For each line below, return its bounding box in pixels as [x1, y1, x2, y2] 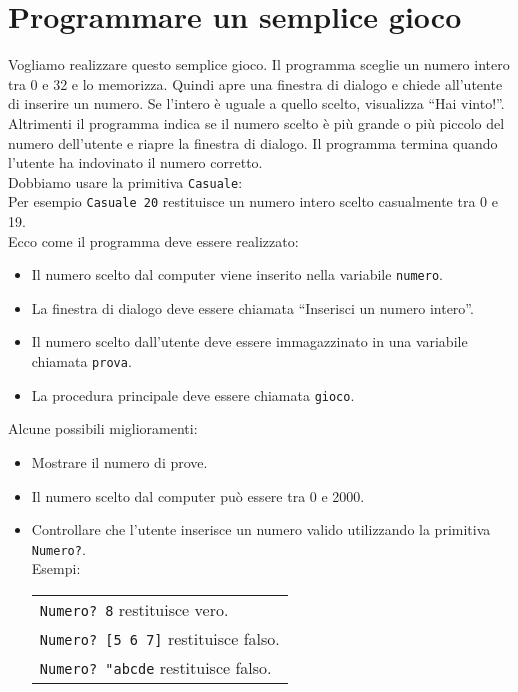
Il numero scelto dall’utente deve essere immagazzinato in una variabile [31, 331, 468, 352]
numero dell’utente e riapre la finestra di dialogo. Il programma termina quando [8, 132, 498, 153]
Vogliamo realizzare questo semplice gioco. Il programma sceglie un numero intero [8, 54, 510, 75]
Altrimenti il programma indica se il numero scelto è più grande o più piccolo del [8, 112, 505, 133]
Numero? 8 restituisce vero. [39, 597, 229, 621]
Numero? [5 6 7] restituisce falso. [39, 626, 280, 650]
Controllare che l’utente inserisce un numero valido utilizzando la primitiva [31, 519, 491, 540]
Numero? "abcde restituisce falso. [39, 655, 272, 679]
